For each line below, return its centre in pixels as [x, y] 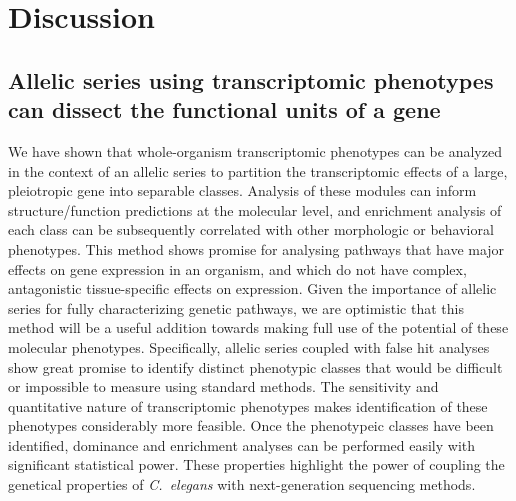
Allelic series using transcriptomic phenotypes [251, 79]
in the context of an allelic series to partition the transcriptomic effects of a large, [258, 170]
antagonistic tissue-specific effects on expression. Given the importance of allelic [252, 288]
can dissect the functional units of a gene [224, 109]
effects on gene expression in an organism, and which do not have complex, [237, 268]
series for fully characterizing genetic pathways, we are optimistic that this [236, 307]
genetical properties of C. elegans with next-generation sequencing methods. [242, 484]
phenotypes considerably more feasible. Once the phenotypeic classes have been [251, 425]
